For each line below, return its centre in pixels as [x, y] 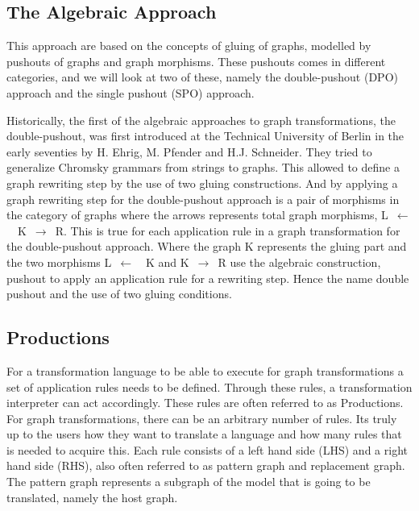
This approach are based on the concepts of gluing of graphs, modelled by [189, 46]
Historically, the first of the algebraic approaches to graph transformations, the [201, 120]
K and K [167, 262]
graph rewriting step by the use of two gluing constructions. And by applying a [202, 183]
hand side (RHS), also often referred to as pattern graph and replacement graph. [206, 465]
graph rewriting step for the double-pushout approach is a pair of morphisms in [203, 199]
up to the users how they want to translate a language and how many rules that [204, 434]
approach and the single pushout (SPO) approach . [131, 92]
